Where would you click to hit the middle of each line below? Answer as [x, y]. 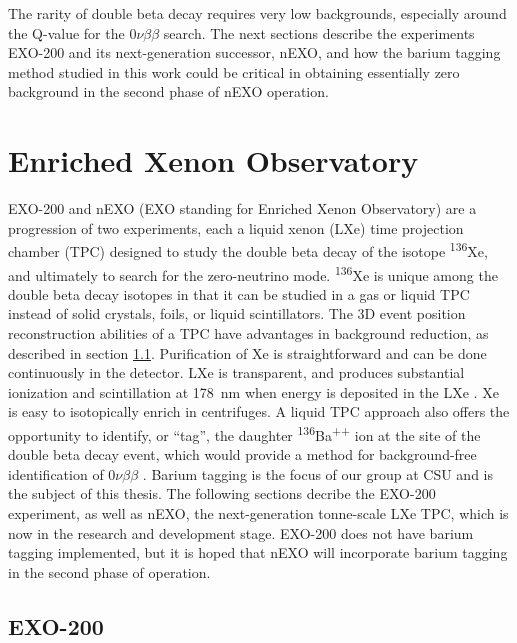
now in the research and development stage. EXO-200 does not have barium [241, 532]
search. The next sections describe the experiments [319, 32]
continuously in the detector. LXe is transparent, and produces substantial [236, 372]
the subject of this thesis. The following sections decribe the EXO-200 [222, 493]
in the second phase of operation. [109, 571]
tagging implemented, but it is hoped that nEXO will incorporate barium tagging [258, 552]
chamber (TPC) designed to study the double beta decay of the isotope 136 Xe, [248, 249]
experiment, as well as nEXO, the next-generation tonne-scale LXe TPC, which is [258, 512]
